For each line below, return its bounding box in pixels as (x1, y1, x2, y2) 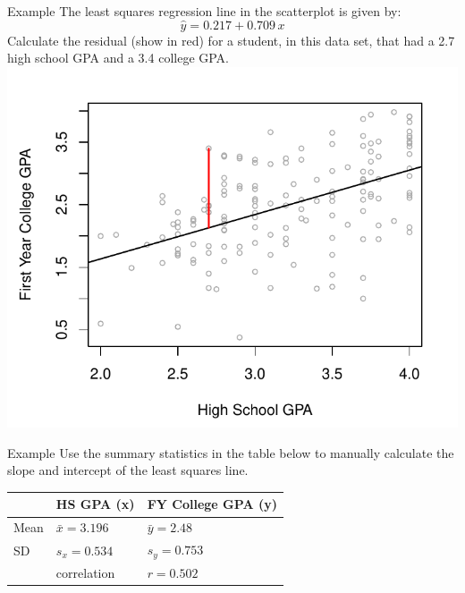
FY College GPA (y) (147, 495, 277, 513)
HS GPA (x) (55, 495, 135, 513)
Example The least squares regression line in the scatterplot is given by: (7, 2, 402, 20)
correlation (55, 563, 115, 581)
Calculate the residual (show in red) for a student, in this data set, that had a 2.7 (7, 30, 455, 49)
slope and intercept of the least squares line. (7, 461, 249, 479)
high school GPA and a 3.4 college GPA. (7, 48, 230, 67)
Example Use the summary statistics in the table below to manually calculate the (7, 443, 454, 462)
